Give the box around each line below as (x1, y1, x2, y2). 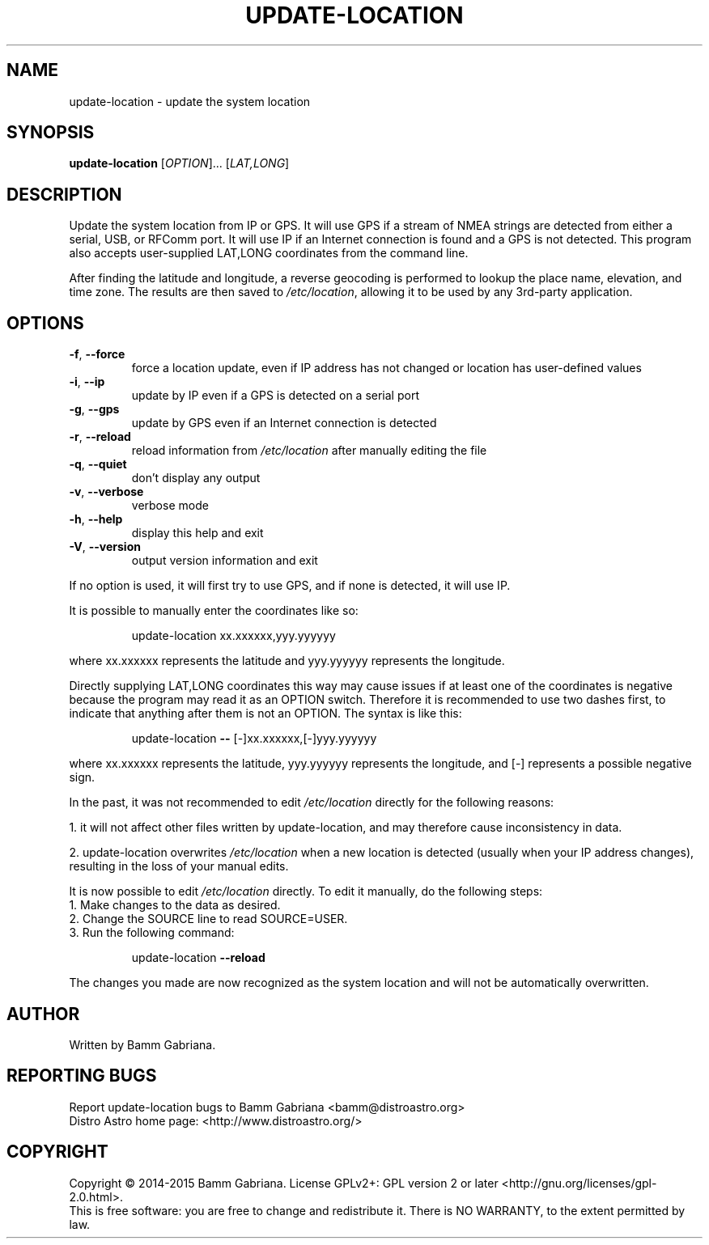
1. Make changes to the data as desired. (69, 898, 281, 913)
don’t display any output (131, 471, 261, 485)
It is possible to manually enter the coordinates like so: (69, 603, 359, 618)
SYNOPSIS (6, 122, 95, 143)
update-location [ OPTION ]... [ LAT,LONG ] (69, 156, 290, 171)
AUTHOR (6, 1003, 80, 1024)
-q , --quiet (69, 457, 127, 472)
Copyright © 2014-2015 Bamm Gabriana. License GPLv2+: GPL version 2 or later (69, 1175, 499, 1190)
